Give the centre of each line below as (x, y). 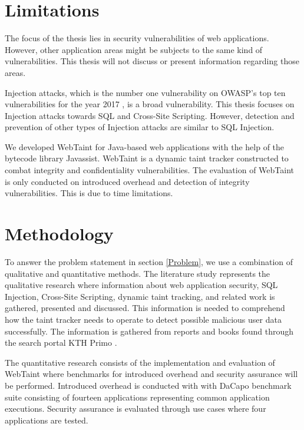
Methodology (59, 234)
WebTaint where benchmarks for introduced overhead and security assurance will (151, 374)
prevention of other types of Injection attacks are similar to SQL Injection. (140, 127)
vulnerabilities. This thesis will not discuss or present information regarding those (152, 61)
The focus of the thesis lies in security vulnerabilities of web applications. (137, 38)
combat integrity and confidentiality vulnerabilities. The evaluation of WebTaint (149, 170)
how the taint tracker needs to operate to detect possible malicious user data (143, 319)
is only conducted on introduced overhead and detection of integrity (127, 181)
